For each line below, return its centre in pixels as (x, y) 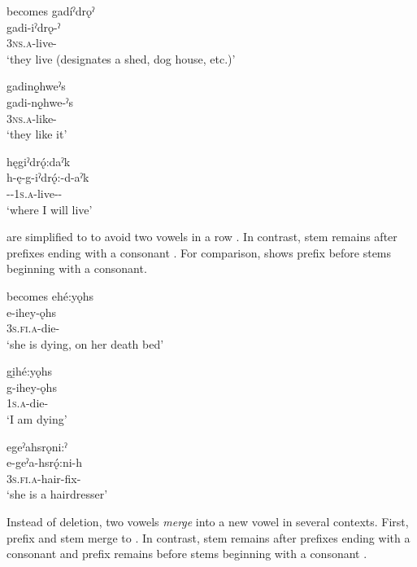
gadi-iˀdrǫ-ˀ (34, 26)
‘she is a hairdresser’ (57, 494)
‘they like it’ (37, 134)
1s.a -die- (28, 403)
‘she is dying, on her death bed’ (85, 343)
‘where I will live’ (50, 209)
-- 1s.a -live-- (35, 193)
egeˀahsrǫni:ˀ (37, 446)
